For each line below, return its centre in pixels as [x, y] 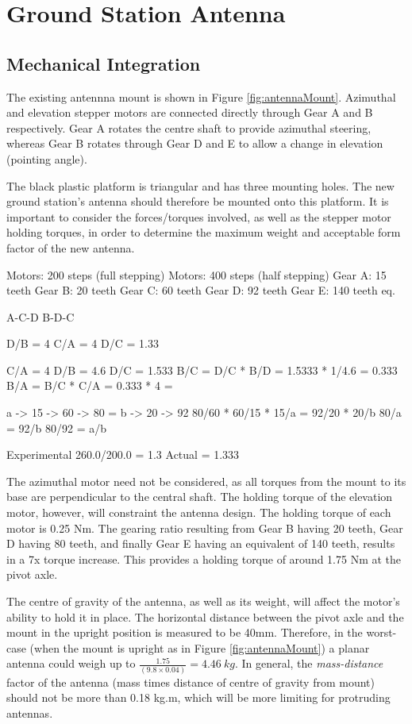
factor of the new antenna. [71, 247]
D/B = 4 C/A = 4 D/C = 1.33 [83, 343]
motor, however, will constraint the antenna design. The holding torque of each [199, 512]
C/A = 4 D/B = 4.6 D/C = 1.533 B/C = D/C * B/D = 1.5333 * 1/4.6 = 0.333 [202, 370]
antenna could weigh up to [71, 663]
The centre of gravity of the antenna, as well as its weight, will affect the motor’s [203, 601]
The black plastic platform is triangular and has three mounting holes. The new [200, 185]
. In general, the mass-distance [309, 663]
